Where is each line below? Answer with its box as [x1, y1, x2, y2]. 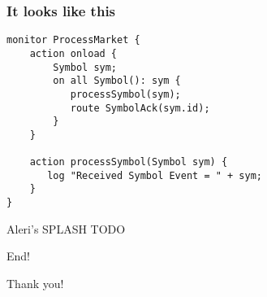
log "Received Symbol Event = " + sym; [47, 169, 262, 181]
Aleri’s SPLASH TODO [6, 220, 126, 237]
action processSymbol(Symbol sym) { [29, 156, 228, 168]
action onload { [29, 47, 118, 59]
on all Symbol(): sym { [53, 75, 181, 87]
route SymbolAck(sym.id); [70, 102, 210, 114]
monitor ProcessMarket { [6, 34, 140, 46]
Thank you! [6, 274, 64, 291]
